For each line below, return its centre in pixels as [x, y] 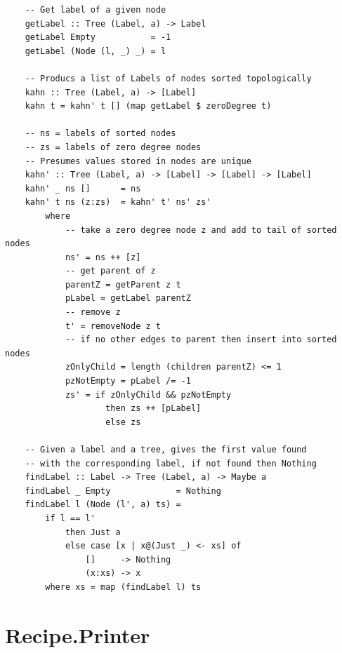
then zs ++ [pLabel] [153, 409]
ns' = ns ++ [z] [103, 257]
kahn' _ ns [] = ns [83, 188]
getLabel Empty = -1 [98, 38]
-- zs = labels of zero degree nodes [113, 147]
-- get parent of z [110, 271]
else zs [123, 422]
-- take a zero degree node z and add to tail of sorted [201, 230]
